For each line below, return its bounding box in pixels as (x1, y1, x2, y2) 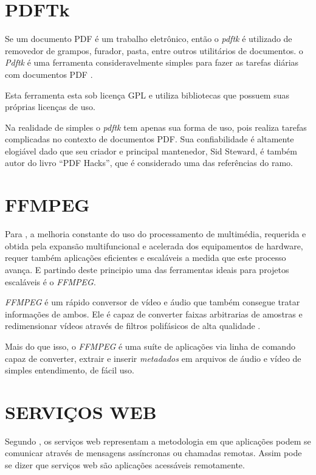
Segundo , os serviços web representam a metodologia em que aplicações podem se (5, 434, 311, 447)
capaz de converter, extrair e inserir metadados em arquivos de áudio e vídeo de (5, 352, 301, 364)
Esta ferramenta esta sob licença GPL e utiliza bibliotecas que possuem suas (5, 88, 289, 101)
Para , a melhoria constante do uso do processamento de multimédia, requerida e (5, 227, 306, 240)
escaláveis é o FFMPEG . (5, 275, 96, 288)
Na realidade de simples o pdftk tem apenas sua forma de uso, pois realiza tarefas (5, 120, 307, 133)
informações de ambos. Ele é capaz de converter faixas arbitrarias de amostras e (5, 307, 303, 320)
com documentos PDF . (5, 68, 93, 80)
